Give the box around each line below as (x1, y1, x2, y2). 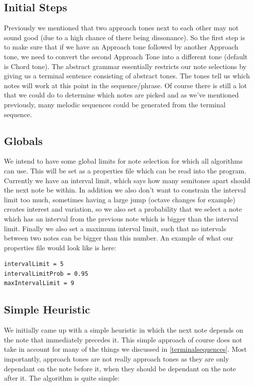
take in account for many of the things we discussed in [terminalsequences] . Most (4, 344, 247, 354)
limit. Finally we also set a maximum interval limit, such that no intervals (4, 223, 227, 233)
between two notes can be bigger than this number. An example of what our (4, 233, 233, 243)
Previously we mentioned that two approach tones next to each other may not (4, 23, 239, 33)
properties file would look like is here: (4, 242, 116, 252)
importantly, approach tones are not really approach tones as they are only (4, 354, 229, 364)
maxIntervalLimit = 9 (4, 280, 75, 287)
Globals (4, 133, 43, 148)
